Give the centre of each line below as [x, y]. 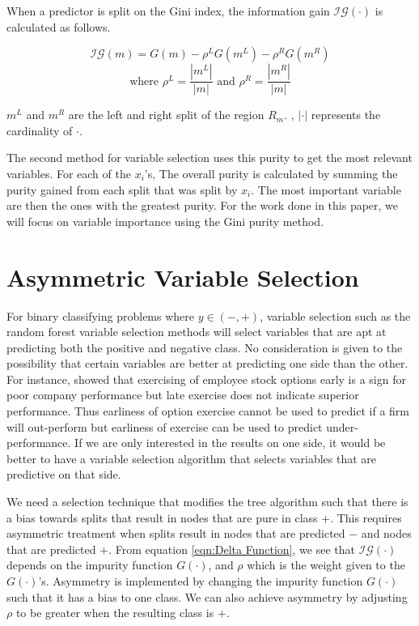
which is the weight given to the [326, 565]
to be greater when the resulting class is [115, 613]
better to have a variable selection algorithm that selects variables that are [192, 458]
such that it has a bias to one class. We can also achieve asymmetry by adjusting [207, 596]
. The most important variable [326, 189]
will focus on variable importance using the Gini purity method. [165, 221]
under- [342, 426]
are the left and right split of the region [166, 115]
